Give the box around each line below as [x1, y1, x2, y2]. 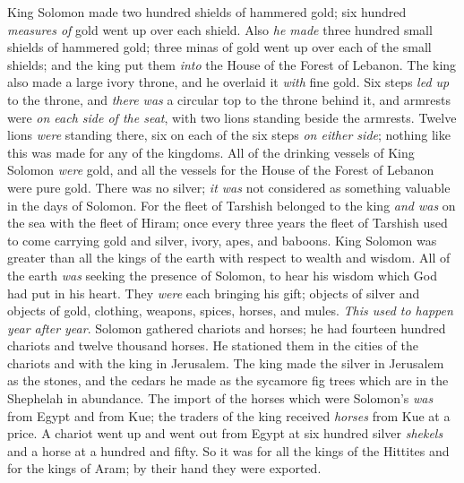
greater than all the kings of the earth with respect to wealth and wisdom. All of [7, 248, 451, 267]
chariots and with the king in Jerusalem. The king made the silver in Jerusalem [7, 353, 444, 372]
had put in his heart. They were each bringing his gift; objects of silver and [7, 283, 420, 302]
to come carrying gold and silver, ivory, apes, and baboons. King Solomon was [7, 230, 437, 249]
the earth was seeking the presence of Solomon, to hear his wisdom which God [7, 265, 438, 284]
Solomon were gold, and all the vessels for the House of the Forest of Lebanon [7, 160, 434, 179]
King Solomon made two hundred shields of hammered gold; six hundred [7, 3, 407, 21]
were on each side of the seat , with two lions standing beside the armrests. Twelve [7, 108, 457, 126]
